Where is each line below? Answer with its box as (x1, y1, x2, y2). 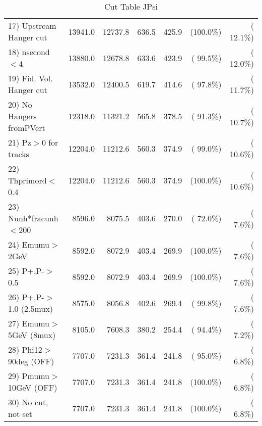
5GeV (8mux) (8, 329, 56, 341)
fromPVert (8, 122, 45, 133)
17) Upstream (8, 20, 56, 31)
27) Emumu (8, 317, 50, 329)
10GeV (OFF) (8, 382, 57, 393)
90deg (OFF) (8, 355, 54, 367)
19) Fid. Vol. (8, 72, 53, 84)
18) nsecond (8, 46, 50, 58)
